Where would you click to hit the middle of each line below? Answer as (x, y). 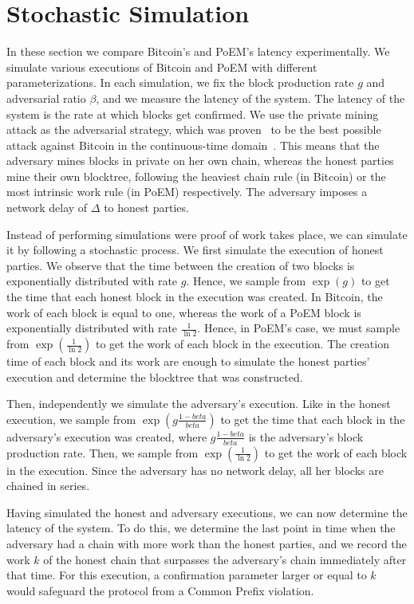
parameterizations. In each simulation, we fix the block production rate (180, 82)
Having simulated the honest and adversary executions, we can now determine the (207, 512)
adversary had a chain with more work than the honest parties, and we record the (207, 544)
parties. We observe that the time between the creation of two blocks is (181, 265)
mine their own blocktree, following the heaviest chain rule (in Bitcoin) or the (196, 176)
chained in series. (48, 486)
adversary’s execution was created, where (107, 436)
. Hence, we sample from (246, 281)
